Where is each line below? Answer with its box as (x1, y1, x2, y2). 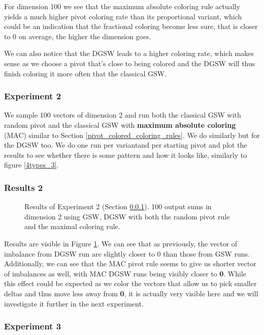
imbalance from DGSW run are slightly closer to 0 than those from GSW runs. (4, 248, 250, 259)
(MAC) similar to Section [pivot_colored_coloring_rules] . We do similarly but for (4, 129, 260, 140)
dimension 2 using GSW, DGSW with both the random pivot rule (24, 211, 230, 221)
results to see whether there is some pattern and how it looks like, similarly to (4, 149, 247, 160)
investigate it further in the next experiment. (4, 298, 144, 309)
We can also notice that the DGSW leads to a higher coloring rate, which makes (4, 48, 254, 59)
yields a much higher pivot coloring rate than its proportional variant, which (4, 11, 242, 21)
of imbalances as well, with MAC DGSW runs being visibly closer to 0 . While (4, 268, 247, 278)
